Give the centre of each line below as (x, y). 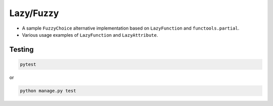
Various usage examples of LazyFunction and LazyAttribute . (90, 35)
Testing (21, 49)
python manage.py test (48, 91)
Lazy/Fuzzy (34, 13)
